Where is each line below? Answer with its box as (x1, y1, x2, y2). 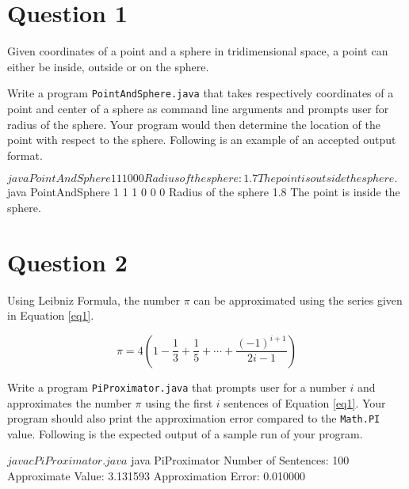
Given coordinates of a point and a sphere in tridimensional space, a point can (7, 43, 388, 59)
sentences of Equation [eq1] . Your (224, 394, 386, 411)
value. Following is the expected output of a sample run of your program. (7, 425, 363, 442)
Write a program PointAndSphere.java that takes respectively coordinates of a (7, 85, 394, 101)
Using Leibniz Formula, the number (7, 291, 180, 308)
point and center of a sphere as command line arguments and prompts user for (7, 100, 389, 116)
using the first (145, 394, 213, 411)
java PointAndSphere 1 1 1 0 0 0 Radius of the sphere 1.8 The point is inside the (7, 184, 400, 200)
